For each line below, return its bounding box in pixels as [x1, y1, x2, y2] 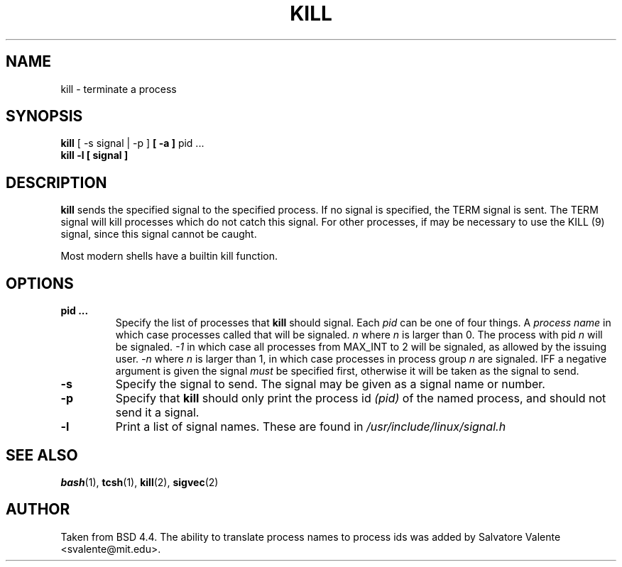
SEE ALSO [6, 446, 78, 464]
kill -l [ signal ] [60, 149, 129, 162]
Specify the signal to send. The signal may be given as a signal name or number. [115, 377, 545, 392]
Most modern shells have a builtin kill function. [60, 250, 278, 263]
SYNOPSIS [6, 107, 83, 126]
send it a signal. [115, 405, 200, 420]
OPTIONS [6, 274, 74, 292]
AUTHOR [6, 500, 70, 519]
